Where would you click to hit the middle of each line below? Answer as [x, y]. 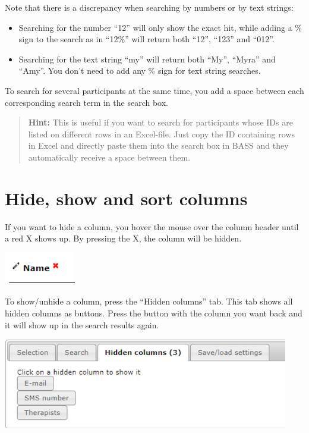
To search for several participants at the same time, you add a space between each [154, 90]
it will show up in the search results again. [82, 324]
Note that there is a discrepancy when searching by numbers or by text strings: [149, 7]
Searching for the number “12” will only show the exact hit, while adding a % [160, 27]
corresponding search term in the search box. [86, 102]
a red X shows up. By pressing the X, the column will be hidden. [123, 238]
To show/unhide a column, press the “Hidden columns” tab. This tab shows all [149, 301]
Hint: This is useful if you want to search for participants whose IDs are [160, 122]
